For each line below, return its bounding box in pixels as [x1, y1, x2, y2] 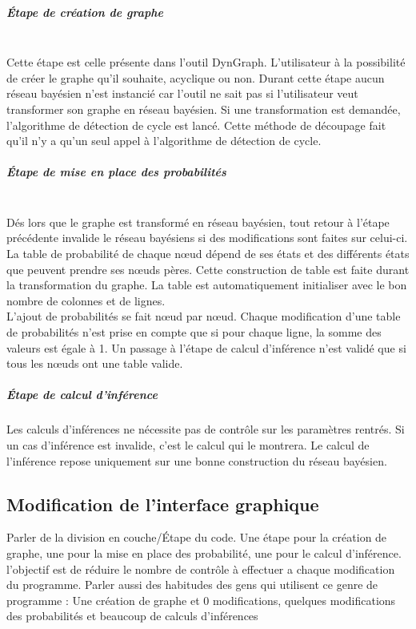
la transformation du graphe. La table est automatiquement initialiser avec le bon [6, 276, 407, 293]
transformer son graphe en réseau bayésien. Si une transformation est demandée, [6, 100, 401, 117]
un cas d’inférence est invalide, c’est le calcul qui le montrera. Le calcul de [6, 436, 370, 453]
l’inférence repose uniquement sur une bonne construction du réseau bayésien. [6, 452, 387, 469]
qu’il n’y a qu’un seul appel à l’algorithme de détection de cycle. [6, 132, 322, 149]
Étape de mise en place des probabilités [6, 163, 226, 180]
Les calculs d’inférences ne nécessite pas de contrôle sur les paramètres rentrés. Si [6, 421, 405, 437]
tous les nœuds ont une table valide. [6, 355, 183, 372]
